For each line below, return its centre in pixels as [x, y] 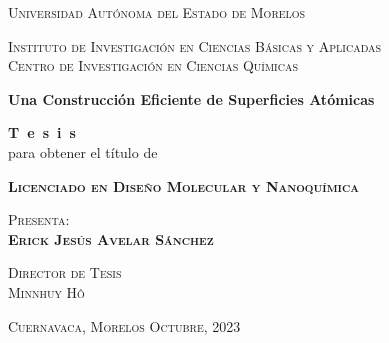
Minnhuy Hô [46, 291]
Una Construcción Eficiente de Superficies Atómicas [191, 98]
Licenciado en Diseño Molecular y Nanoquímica [183, 185]
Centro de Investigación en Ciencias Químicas [153, 65]
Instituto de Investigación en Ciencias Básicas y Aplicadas [195, 45]
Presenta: [39, 219]
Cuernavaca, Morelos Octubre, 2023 [124, 325]
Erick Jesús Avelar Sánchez [111, 238]
